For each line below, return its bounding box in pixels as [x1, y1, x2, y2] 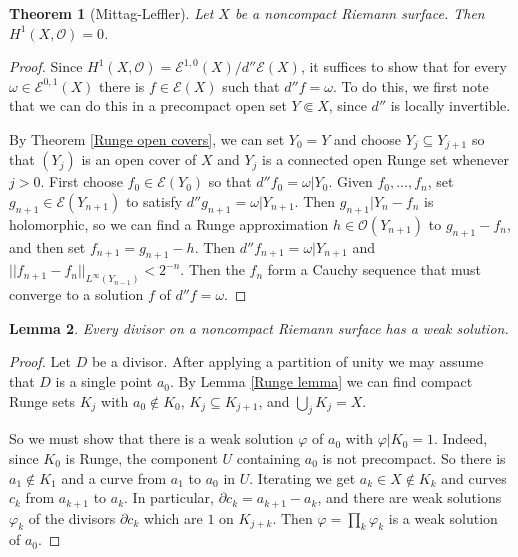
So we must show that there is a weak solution [9, 428, 294, 449]
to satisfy [125, 191, 183, 212]
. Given [328, 171, 373, 192]
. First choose [40, 171, 123, 192]
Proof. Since [9, 56, 83, 77]
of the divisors [28, 507, 116, 528]
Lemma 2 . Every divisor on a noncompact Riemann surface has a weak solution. [9, 317, 509, 338]
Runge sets [9, 390, 76, 411]
